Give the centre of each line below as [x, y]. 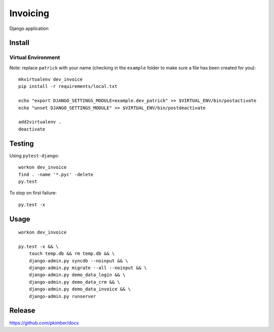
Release [22, 310]
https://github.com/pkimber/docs [44, 323]
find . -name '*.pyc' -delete [56, 174]
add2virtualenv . [40, 122]
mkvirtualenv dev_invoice [51, 79]
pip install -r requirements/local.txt [68, 87]
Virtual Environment [35, 57]
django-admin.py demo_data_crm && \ [74, 282]
